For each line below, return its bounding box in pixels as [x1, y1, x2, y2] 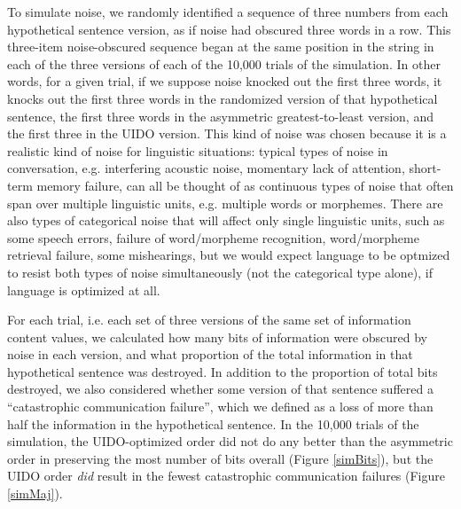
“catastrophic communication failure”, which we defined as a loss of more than [7, 397, 434, 416]
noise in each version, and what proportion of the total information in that [7, 345, 413, 364]
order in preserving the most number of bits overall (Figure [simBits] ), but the [7, 449, 434, 467]
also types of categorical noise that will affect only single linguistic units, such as [7, 211, 445, 230]
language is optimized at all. [7, 280, 160, 299]
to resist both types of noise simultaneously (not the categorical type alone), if [7, 262, 434, 281]
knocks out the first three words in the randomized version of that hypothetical [7, 89, 438, 107]
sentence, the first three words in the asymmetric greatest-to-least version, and [7, 106, 434, 125]
